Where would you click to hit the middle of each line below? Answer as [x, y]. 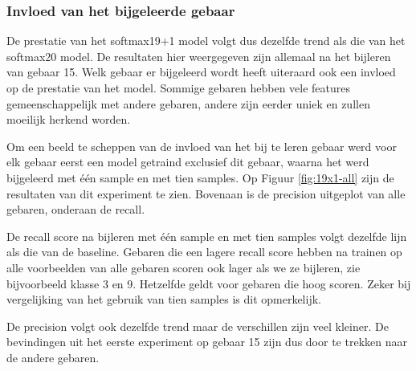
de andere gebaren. [53, 357]
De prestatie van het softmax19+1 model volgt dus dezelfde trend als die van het [206, 41]
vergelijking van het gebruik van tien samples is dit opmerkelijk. [164, 299]
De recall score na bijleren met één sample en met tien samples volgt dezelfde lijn [207, 236]
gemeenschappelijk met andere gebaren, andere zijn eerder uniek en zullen [188, 103]
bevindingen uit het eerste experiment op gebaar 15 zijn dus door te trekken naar [207, 342]
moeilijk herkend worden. [69, 119]
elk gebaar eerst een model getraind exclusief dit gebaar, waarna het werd [188, 162]
